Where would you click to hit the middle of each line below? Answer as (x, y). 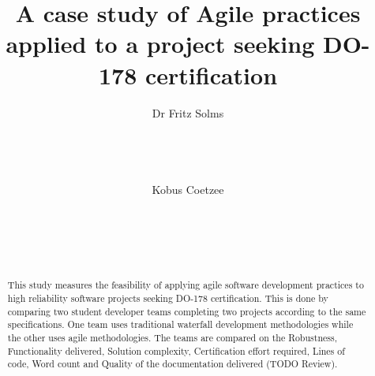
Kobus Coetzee (188, 190)
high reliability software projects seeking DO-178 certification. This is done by (168, 298)
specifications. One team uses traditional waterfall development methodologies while (180, 324)
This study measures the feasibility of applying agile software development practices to (186, 285)
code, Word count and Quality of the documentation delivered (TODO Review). (172, 364)
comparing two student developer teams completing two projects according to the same (187, 311)
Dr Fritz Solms (188, 112)
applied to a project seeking (160, 44)
